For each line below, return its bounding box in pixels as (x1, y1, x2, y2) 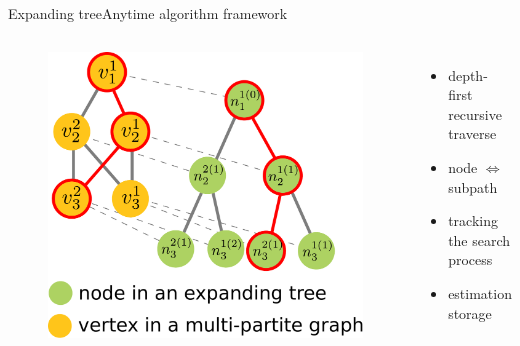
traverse (448, 123, 497, 144)
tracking (448, 210, 498, 231)
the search (448, 229, 511, 250)
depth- (448, 64, 488, 85)
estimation (448, 282, 512, 303)
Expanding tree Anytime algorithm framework (8, 3, 288, 23)
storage (448, 302, 492, 323)
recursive (448, 103, 502, 124)
